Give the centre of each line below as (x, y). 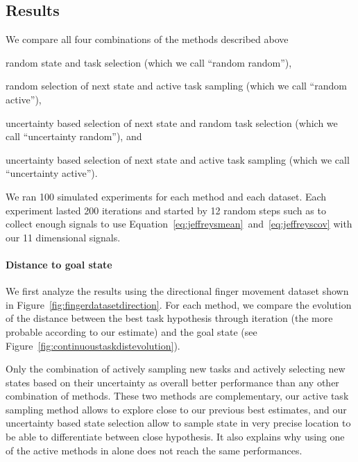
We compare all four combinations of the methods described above (147, 39)
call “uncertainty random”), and (74, 136)
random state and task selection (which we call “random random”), (149, 62)
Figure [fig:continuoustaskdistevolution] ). (93, 345)
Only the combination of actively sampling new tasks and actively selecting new (176, 369)
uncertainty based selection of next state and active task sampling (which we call (178, 159)
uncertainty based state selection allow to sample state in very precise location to (178, 423)
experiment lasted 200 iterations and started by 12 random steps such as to (166, 210)
